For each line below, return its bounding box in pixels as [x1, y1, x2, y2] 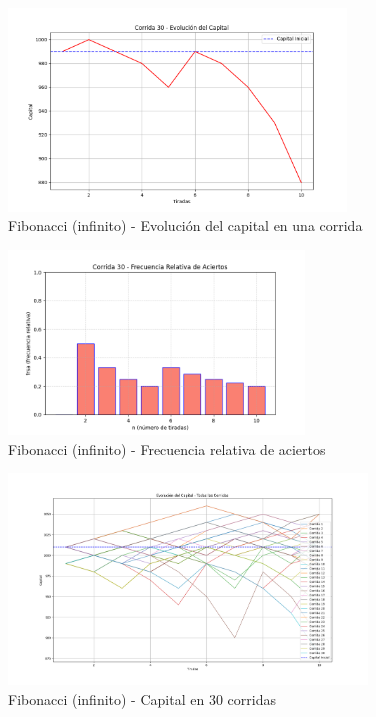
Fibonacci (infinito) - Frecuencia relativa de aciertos [8, 438, 326, 459]
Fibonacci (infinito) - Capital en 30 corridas [8, 689, 276, 710]
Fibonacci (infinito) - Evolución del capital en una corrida [8, 215, 363, 236]
